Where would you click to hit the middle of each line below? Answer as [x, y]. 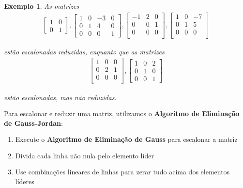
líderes [25, 181]
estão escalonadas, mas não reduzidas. [60, 97]
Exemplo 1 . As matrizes [42, 6]
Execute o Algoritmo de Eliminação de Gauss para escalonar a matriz [126, 139]
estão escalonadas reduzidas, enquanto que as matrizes [84, 51]
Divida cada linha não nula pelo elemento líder [84, 155]
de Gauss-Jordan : [33, 123]
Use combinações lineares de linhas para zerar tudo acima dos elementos [122, 172]
